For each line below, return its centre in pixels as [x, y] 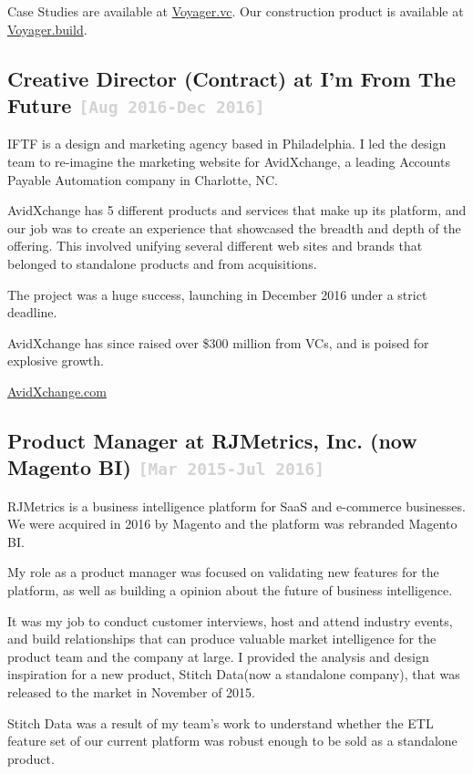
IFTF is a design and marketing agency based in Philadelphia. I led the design [227, 144]
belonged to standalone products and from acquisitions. [162, 263]
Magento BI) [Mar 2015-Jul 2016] [166, 467]
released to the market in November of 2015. [131, 692]
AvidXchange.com [57, 391]
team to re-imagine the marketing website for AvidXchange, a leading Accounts [229, 161]
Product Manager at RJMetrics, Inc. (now [212, 440]
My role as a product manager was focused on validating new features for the [223, 572]
